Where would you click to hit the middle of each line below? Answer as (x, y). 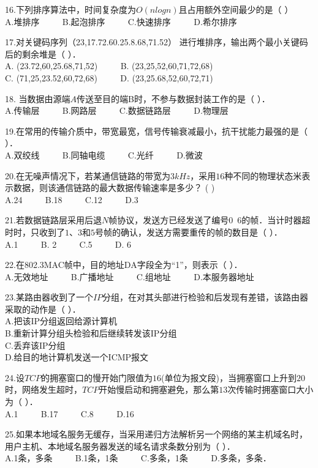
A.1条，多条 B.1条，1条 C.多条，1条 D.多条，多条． (138, 458)
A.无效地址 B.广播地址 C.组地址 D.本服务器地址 (130, 276)
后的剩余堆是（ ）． (43, 54)
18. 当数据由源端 (38, 98)
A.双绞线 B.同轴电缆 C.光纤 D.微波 (104, 154)
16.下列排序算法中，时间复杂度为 (70, 9)
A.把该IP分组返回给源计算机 (61, 321)
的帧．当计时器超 (276, 220)
